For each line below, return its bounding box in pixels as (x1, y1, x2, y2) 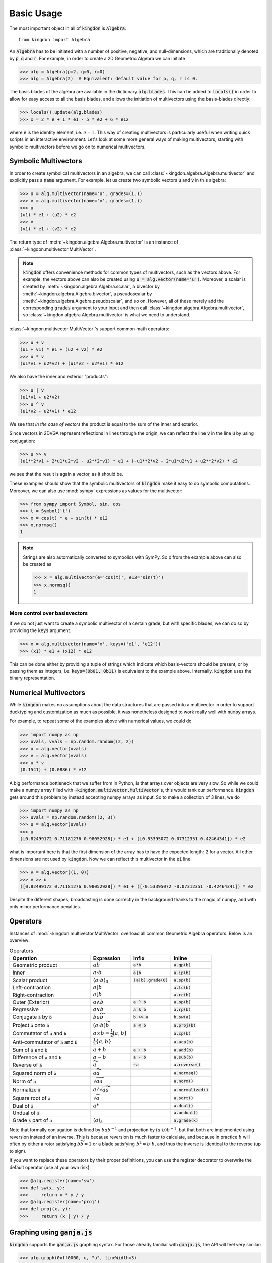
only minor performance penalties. (9, 903, 81, 909)
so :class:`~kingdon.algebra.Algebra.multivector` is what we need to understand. (23, 312, 191, 318)
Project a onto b (12, 1022, 49, 1029)
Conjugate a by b (12, 1013, 52, 1021)
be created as (23, 561, 52, 567)
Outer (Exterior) (12, 998, 50, 1005)
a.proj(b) (173, 1022, 196, 1028)
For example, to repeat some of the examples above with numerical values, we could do (9, 718, 192, 724)
